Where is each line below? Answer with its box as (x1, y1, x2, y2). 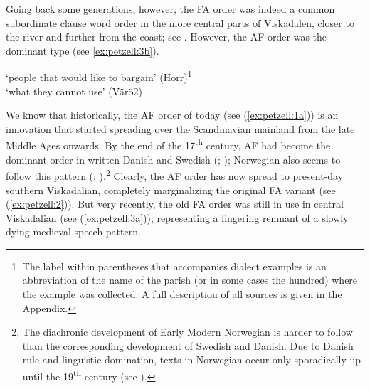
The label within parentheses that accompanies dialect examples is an (22, 258, 327, 273)
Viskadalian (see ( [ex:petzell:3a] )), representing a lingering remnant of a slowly (6, 210, 349, 225)
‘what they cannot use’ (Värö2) (6, 83, 142, 98)
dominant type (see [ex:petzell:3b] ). (6, 43, 159, 58)
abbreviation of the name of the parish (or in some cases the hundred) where (22, 272, 358, 287)
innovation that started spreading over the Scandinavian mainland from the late (6, 121, 355, 136)
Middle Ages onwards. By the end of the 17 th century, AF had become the (6, 136, 331, 153)
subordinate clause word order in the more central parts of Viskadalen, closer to (6, 15, 354, 30)
